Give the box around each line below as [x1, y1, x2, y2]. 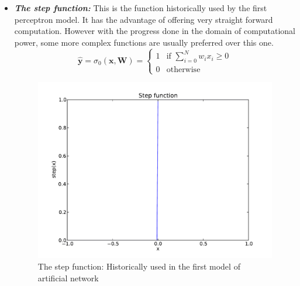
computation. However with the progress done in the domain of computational [14, 25, 295, 37]
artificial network [37, 271, 99, 284]
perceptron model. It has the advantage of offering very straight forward [14, 13, 273, 25]
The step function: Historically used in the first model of [37, 260, 240, 272]
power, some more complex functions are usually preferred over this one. [14, 36, 274, 48]
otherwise [166, 65, 201, 74]
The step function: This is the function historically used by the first [14, 2, 267, 13]
